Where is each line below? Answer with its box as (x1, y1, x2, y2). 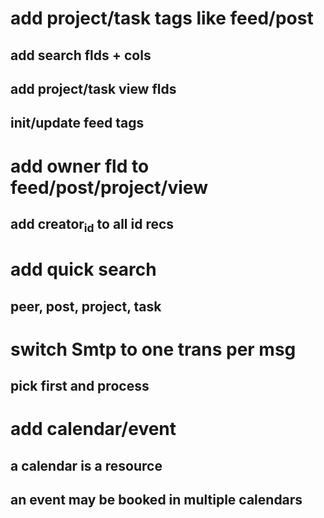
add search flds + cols (10, 47, 152, 64)
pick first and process (10, 378, 150, 395)
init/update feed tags (10, 115, 145, 132)
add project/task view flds (10, 80, 177, 97)
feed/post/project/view (10, 176, 208, 199)
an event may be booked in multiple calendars (10, 492, 303, 509)
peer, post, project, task (10, 298, 162, 315)
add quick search (10, 258, 157, 281)
